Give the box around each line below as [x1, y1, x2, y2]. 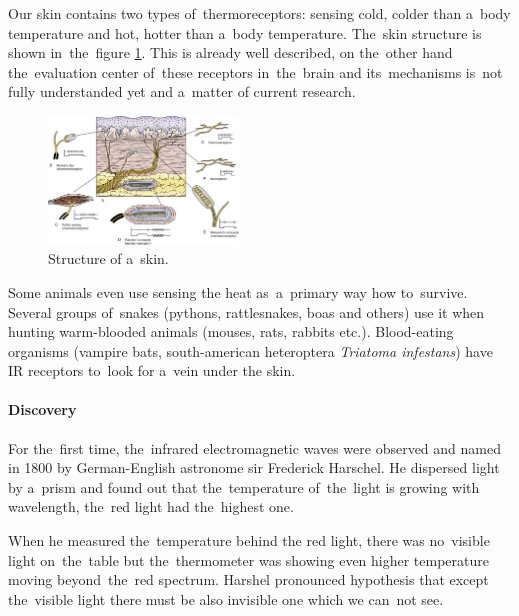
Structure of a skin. [48, 248, 169, 269]
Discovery [8, 399, 77, 420]
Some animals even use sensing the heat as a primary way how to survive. [8, 281, 468, 302]
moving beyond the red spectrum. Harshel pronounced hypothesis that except [8, 569, 489, 590]
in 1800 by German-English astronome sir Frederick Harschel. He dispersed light [8, 457, 500, 478]
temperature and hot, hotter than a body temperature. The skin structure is [8, 22, 482, 43]
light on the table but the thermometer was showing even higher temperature [8, 549, 490, 570]
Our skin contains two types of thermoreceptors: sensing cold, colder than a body [8, 3, 511, 23]
